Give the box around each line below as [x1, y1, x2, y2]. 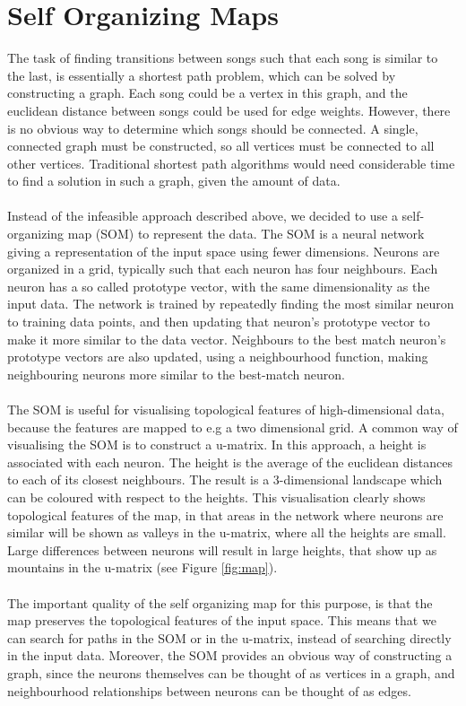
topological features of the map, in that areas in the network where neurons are [7, 505, 444, 524]
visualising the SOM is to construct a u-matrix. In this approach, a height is [7, 435, 427, 454]
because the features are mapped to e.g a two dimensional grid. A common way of [7, 417, 458, 436]
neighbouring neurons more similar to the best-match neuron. [7, 364, 345, 383]
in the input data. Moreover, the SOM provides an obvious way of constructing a [7, 646, 453, 665]
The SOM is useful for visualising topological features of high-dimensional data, [7, 400, 444, 418]
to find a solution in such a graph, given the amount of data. [7, 171, 341, 190]
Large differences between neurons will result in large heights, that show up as [7, 540, 437, 559]
